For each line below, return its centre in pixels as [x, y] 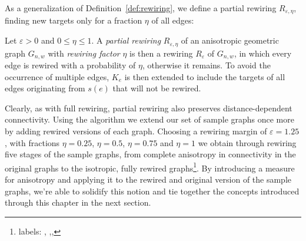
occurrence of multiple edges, [57, 76]
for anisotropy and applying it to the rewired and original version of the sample [148, 179]
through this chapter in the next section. [78, 202]
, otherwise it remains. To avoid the [206, 65]
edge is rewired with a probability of [70, 65]
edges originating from [45, 88]
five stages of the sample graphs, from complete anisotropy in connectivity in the [150, 154]
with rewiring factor [84, 53]
